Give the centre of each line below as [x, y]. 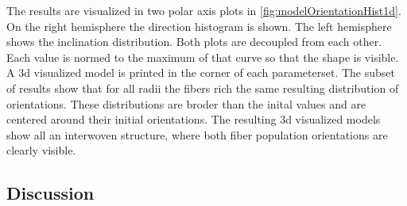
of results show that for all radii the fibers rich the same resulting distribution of [203, 88]
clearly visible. [41, 150]
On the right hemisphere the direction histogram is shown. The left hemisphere [199, 26]
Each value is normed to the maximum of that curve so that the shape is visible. [203, 57]
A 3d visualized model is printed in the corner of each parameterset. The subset [201, 72]
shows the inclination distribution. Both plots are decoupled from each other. [194, 42]
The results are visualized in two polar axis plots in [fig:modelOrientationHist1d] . [204, 10]
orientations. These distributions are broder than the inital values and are [186, 103]
